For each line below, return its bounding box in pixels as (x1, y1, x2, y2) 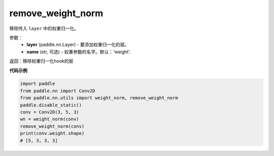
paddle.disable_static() (20, 102, 82, 108)
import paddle (20, 81, 55, 87)
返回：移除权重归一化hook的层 (9, 58, 74, 64)
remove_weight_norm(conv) (20, 123, 85, 129)
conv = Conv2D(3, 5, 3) (20, 109, 80, 115)
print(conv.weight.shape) (20, 131, 85, 136)
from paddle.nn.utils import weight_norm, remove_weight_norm (20, 95, 178, 101)
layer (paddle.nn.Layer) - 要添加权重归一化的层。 (26, 42, 129, 48)
